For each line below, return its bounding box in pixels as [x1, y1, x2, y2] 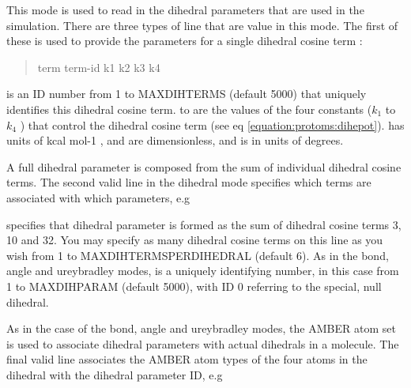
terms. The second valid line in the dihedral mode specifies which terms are [6, 174, 371, 190]
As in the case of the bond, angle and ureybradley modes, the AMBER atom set [6, 320, 396, 337]
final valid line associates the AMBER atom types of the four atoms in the [6, 351, 368, 367]
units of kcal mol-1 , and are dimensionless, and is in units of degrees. [6, 132, 344, 149]
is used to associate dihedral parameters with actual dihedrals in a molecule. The [6, 335, 399, 352]
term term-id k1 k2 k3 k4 [37, 58, 160, 75]
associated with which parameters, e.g [6, 189, 190, 205]
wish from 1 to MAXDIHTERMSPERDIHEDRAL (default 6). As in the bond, [6, 247, 389, 263]
